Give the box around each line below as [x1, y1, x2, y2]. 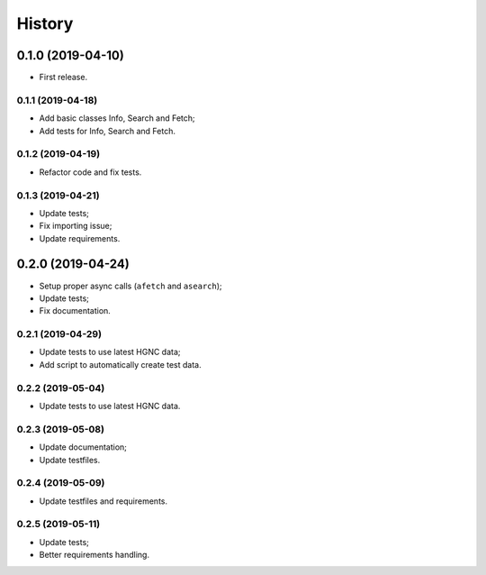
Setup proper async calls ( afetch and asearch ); [39, 280, 222, 291]
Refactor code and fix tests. [39, 167, 142, 178]
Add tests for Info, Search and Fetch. [39, 125, 175, 136]
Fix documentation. [39, 306, 112, 316]
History [16, 14, 74, 33]
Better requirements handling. [39, 550, 150, 561]
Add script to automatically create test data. [39, 359, 202, 370]
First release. [39, 72, 88, 83]
